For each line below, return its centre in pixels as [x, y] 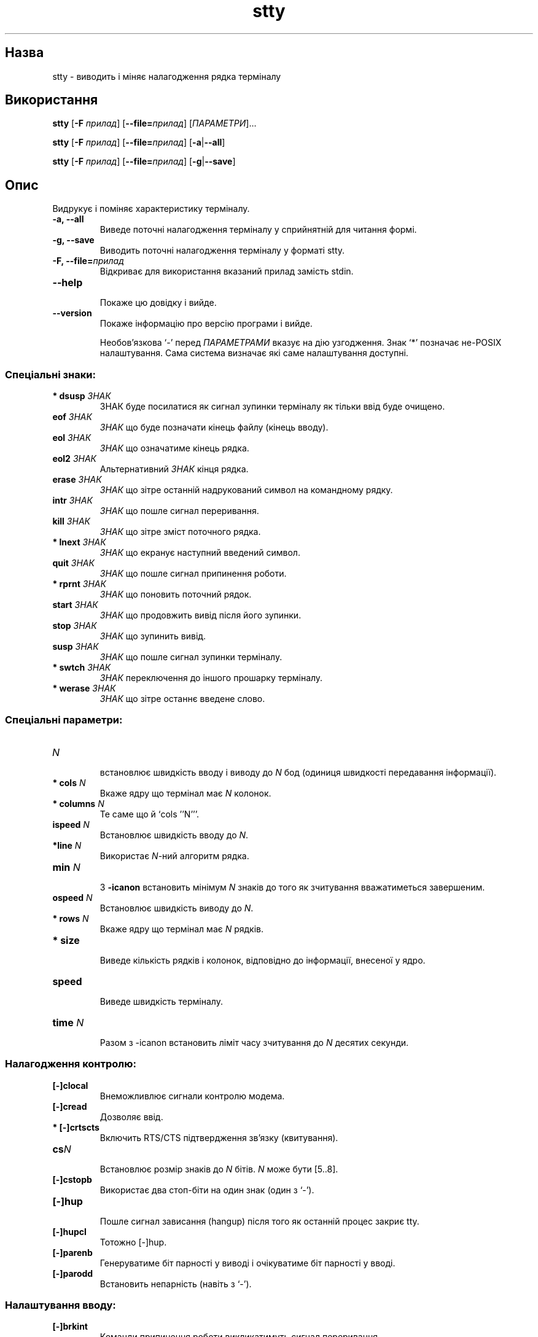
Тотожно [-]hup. [133, 1242]
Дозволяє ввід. [131, 1117]
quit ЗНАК [73, 563]
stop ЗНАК [75, 626]
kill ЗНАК [71, 521]
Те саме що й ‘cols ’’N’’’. [149, 814]
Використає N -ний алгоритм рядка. [174, 856]
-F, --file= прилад [88, 261]
